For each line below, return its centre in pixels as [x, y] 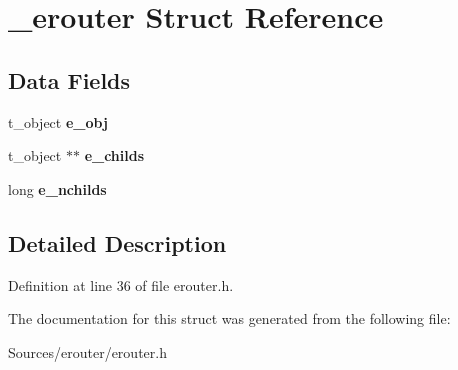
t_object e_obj [58, 121]
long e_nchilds [57, 188]
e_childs [114, 155]
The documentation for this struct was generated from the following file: [229, 318]
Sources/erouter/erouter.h [87, 351]
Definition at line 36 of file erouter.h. [121, 284]
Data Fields [69, 79]
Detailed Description [117, 242]
